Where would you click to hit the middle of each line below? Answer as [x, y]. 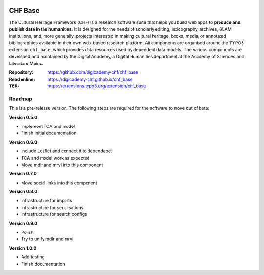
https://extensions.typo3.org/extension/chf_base [97, 86]
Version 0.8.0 [23, 192]
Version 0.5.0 [23, 117]
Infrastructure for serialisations [52, 207]
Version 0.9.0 [23, 223]
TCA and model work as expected [55, 158]
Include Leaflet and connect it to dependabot [67, 151]
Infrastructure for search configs [54, 214]
